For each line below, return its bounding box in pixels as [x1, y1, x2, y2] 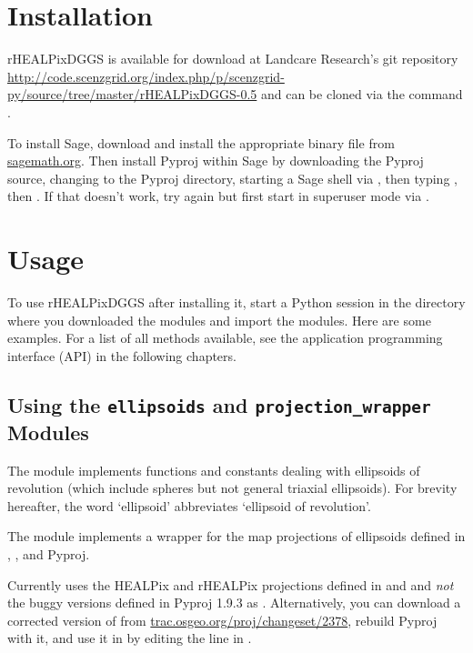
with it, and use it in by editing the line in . [7, 628, 252, 648]
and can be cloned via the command [260, 85, 463, 104]
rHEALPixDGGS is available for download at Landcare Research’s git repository [7, 49, 458, 68]
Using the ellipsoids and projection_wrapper [7, 390, 431, 418]
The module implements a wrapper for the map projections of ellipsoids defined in [7, 527, 466, 546]
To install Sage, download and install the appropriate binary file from [7, 133, 395, 152]
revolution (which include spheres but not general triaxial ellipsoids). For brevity [7, 478, 458, 497]
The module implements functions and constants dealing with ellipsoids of [7, 460, 420, 479]
